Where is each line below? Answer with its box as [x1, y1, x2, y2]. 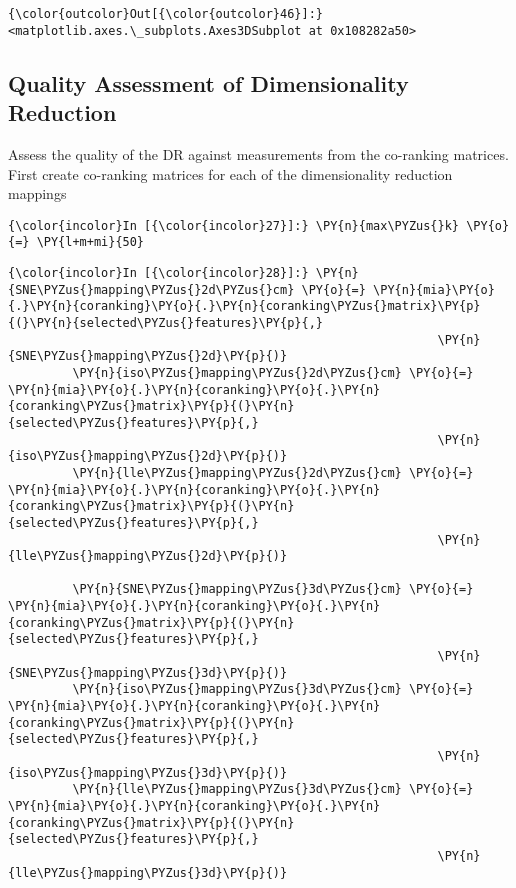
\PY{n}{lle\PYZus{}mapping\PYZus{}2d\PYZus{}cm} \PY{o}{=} [72, 465, 474, 480]
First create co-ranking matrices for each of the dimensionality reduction [8, 163, 453, 184]
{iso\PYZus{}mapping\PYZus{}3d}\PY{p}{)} [8, 765, 288, 780]
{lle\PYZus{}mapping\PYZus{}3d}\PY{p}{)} [8, 865, 288, 880]
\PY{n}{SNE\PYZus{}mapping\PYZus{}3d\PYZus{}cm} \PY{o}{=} [72, 582, 474, 597]
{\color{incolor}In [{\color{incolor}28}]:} [8, 266, 309, 280]
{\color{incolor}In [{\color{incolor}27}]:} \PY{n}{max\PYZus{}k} [8, 218, 460, 233]
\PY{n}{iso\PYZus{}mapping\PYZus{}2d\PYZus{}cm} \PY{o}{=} [72, 365, 474, 380]
